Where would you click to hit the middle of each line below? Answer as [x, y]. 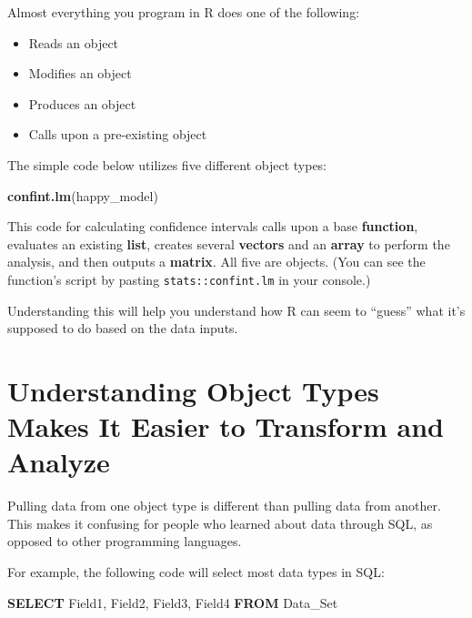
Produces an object [82, 103]
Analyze [59, 462]
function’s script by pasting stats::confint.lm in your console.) [189, 279]
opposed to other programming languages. [125, 541]
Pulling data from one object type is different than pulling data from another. [224, 506]
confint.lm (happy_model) [83, 195]
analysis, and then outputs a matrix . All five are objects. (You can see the [216, 262]
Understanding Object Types [193, 390]
